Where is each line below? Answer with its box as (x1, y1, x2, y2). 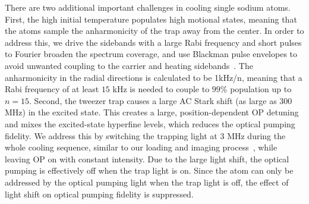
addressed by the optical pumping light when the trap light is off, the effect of (5, 175, 289, 188)
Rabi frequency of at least (5, 83, 99, 95)
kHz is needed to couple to (112, 83, 210, 95)
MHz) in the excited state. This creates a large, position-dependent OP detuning (5, 106, 299, 118)
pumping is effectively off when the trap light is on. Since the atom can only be (5, 164, 294, 177)
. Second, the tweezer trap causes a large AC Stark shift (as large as (29, 94, 277, 106)
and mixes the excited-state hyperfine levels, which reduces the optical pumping (5, 117, 295, 130)
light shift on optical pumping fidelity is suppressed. (5, 187, 194, 200)
